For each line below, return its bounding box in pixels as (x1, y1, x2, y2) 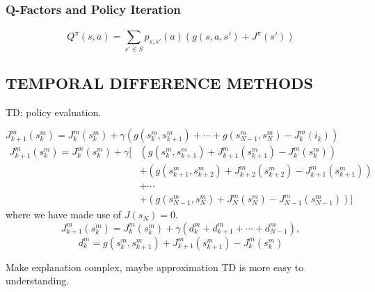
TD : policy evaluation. (6, 104, 102, 119)
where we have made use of (6, 207, 122, 222)
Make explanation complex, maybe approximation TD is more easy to (6, 259, 304, 274)
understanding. (6, 273, 70, 288)
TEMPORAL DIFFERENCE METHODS (6, 72, 314, 93)
